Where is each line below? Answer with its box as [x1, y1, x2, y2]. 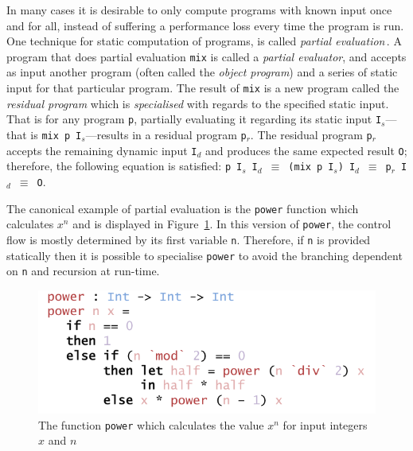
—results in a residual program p [85, 126, 247, 142]
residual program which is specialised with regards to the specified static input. [6, 95, 389, 111]
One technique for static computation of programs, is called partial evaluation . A [6, 33, 402, 49]
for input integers [282, 416, 368, 433]
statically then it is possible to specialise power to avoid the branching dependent [6, 247, 403, 263]
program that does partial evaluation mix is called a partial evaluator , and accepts [6, 48, 407, 64]
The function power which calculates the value [38, 416, 264, 433]
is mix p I [30, 126, 82, 142]
